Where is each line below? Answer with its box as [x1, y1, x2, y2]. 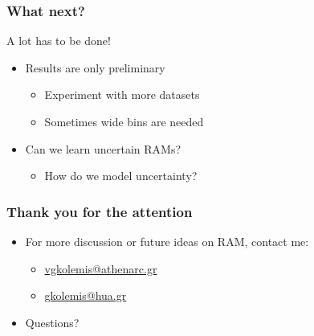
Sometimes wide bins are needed [44, 113, 204, 129]
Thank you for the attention [6, 201, 193, 221]
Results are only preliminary [25, 59, 165, 76]
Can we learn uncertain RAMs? [25, 140, 181, 157]
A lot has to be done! [6, 32, 111, 49]
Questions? [25, 313, 80, 330]
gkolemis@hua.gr [44, 287, 127, 304]
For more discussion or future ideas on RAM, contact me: [25, 233, 309, 249]
